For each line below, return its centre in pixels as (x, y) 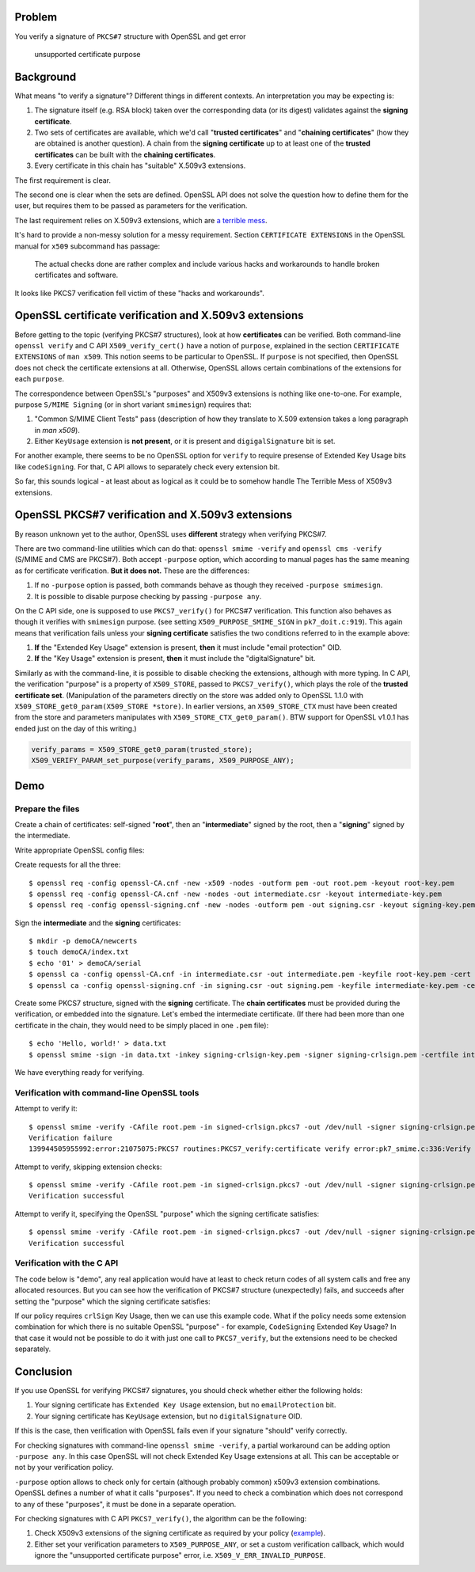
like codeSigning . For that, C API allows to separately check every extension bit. (147, 466)
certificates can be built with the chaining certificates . (125, 154)
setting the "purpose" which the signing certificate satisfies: (113, 1301)
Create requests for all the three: (68, 865)
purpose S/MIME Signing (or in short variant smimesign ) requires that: (133, 404)
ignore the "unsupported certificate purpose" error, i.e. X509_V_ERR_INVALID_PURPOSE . (180, 1555)
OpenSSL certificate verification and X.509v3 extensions (159, 315)
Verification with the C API (66, 1263)
